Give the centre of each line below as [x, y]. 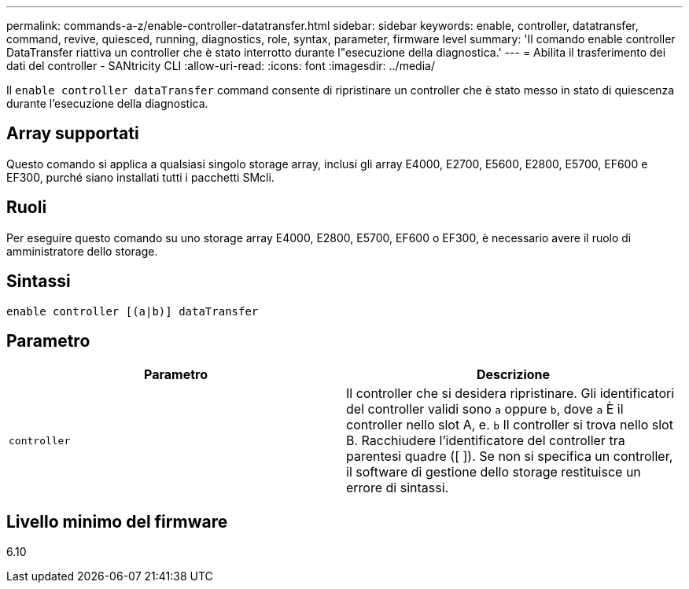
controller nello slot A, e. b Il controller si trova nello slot [510, 425]
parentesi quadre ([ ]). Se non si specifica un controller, [510, 456]
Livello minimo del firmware [117, 521]
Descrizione [513, 375]
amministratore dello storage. [82, 251]
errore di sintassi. [398, 488]
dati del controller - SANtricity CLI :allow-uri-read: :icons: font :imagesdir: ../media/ [221, 66]
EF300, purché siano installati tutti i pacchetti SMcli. [140, 177]
